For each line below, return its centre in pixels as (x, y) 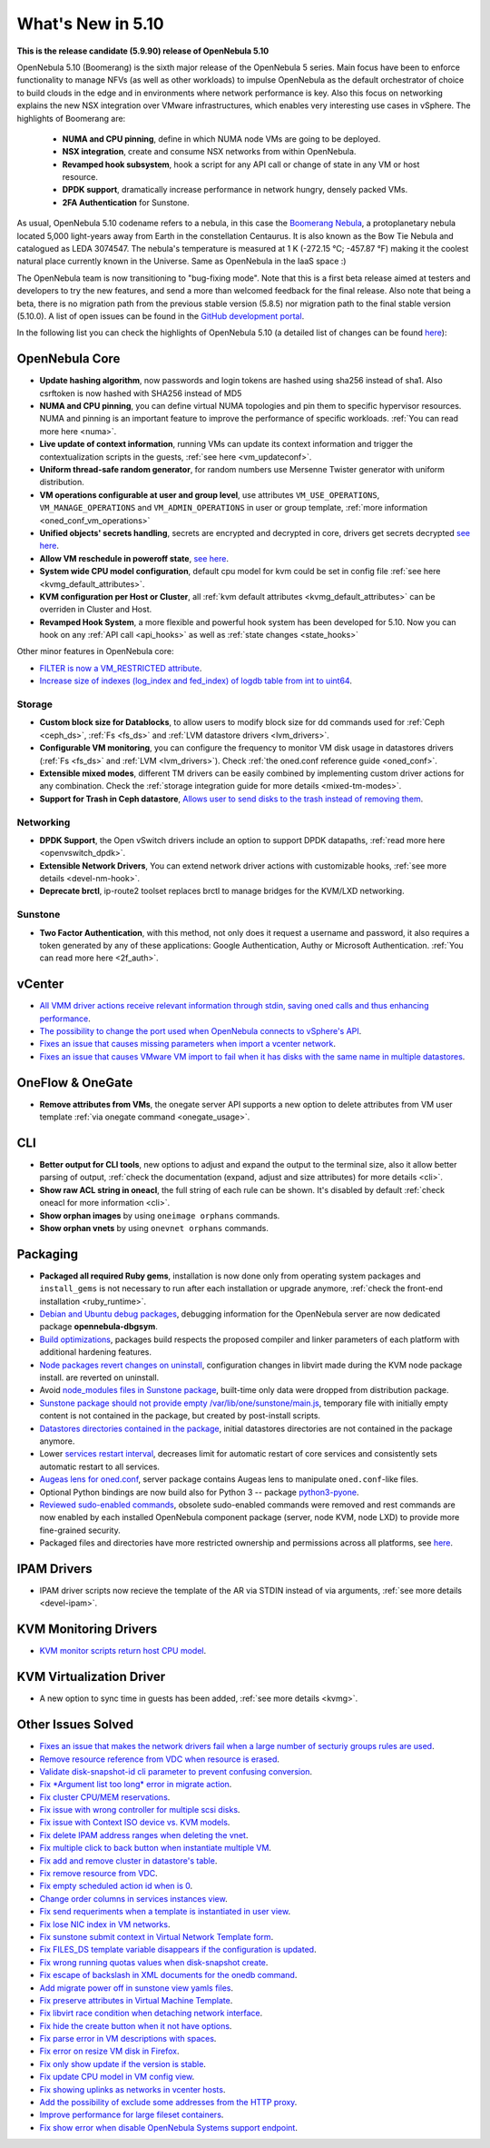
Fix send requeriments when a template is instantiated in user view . (165, 1912)
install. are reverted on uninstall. (99, 1377)
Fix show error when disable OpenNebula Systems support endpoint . (169, 2127)
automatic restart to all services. (100, 1467)
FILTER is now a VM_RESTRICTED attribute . (121, 668)
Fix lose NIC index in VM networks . (105, 1924)
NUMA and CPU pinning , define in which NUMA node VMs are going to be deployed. (221, 139)
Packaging (48, 1254)
